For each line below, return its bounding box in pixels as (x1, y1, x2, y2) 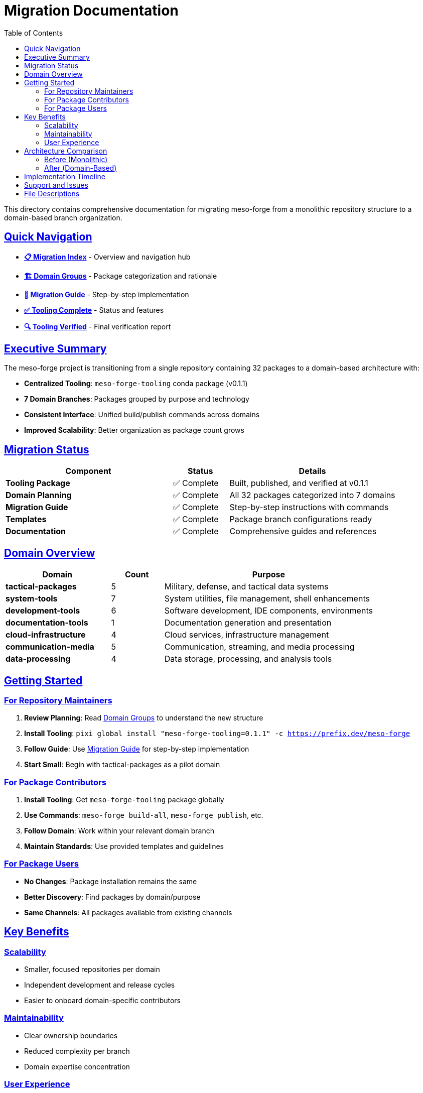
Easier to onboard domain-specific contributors (24, 996, 181, 1005)
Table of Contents (4, 28, 63, 37)
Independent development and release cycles (24, 981, 175, 990)
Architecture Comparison (24, 146, 107, 155)
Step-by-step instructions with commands (229, 502, 389, 513)
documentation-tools (6, 618, 88, 628)
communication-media (6, 642, 94, 652)
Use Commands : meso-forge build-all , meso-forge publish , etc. (24, 811, 263, 820)
